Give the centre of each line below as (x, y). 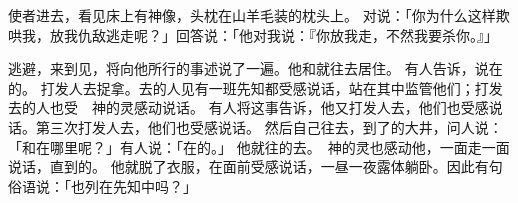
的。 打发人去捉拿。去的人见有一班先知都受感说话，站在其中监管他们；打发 (255, 87)
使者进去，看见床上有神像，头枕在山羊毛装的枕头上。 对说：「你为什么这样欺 (259, 15)
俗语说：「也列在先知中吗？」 (102, 185)
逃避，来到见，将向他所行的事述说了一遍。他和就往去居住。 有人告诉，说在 (255, 68)
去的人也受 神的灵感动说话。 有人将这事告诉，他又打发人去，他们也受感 (248, 107)
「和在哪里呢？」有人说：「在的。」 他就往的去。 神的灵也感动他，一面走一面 (259, 146)
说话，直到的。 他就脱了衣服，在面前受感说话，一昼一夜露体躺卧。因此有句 (255, 166)
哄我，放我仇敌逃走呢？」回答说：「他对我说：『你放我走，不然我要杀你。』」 (253, 34)
